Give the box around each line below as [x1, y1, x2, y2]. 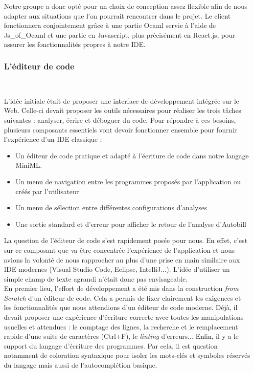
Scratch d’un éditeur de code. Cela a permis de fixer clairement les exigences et [4, 292, 241, 303]
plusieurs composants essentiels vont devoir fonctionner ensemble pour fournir [4, 124, 237, 134]
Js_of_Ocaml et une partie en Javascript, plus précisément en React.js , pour [4, 29, 235, 40]
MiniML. [15, 160, 42, 170]
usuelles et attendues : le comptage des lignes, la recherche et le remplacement [4, 321, 238, 331]
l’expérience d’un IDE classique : [4, 134, 102, 144]
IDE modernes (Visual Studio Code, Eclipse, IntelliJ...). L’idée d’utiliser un [4, 264, 230, 274]
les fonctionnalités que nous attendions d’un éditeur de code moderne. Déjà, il [4, 302, 238, 312]
